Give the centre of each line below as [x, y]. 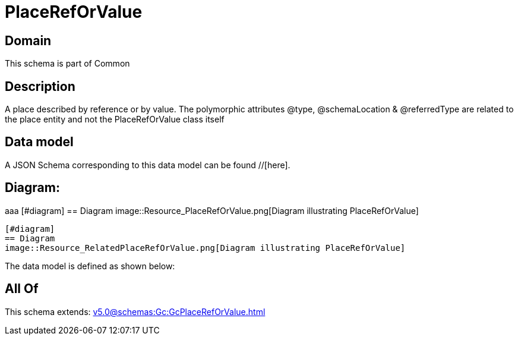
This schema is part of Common [67, 64]
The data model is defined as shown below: [90, 266]
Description [40, 86]
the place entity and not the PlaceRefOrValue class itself [115, 119]
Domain [28, 40]
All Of [22, 289]
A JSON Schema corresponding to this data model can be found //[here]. [148, 165]
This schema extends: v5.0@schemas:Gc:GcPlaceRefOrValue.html [135, 311]
